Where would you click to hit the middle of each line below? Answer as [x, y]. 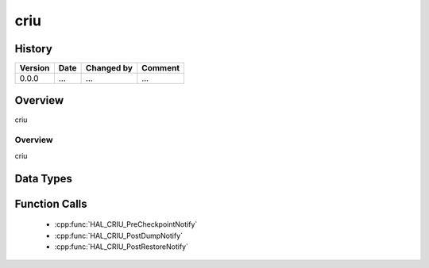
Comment [161, 68]
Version [35, 68]
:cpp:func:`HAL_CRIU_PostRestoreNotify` [121, 247]
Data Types [44, 178]
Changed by [109, 68]
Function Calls [51, 203]
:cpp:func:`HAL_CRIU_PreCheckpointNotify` [126, 224]
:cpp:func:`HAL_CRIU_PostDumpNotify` [118, 235]
